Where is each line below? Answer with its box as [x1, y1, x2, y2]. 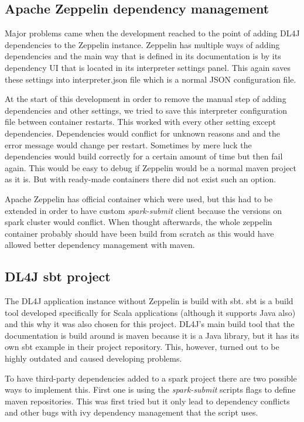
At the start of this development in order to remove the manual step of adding [5, 93, 286, 105]
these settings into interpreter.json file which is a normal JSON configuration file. [5, 73, 296, 85]
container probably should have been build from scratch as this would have [5, 227, 274, 239]
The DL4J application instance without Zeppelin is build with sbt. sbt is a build [5, 295, 293, 307]
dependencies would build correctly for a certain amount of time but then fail [5, 150, 283, 162]
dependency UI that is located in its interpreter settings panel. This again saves [5, 61, 291, 73]
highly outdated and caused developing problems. [5, 352, 182, 365]
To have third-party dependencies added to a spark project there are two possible [5, 372, 297, 384]
